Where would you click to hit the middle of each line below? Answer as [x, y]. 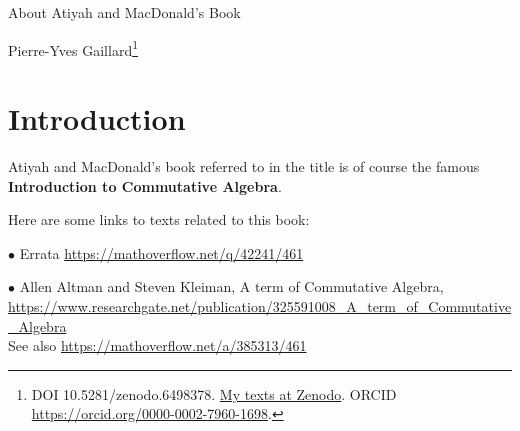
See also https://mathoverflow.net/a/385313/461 [157, 345]
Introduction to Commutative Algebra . [145, 185]
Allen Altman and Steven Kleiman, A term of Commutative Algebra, [231, 286]
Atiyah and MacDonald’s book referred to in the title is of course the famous [244, 165]
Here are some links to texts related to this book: [159, 219]
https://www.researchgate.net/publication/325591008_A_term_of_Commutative [260, 305]
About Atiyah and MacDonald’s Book [124, 12]
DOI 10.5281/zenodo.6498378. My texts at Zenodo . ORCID [214, 393]
